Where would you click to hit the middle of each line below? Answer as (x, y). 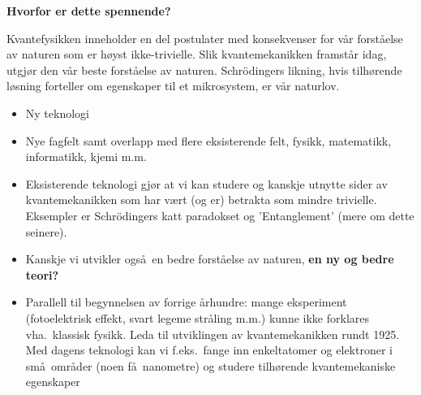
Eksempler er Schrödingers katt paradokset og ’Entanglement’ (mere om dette (220, 215)
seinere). (46, 231)
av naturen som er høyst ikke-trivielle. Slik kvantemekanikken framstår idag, (197, 54)
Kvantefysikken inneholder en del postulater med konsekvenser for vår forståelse (205, 38)
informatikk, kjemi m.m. (86, 156)
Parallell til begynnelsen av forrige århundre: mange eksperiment (186, 302)
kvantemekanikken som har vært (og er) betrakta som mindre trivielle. (201, 200)
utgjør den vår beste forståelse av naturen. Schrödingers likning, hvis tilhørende (204, 69)
